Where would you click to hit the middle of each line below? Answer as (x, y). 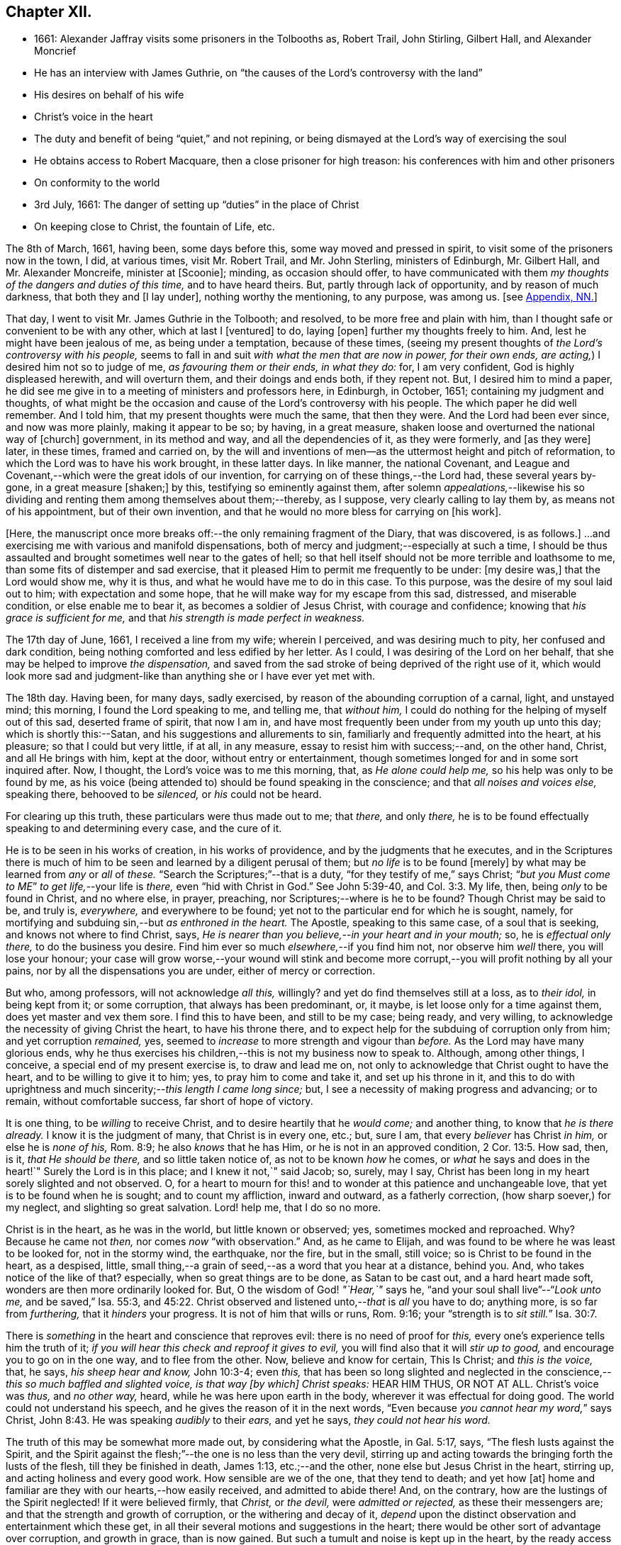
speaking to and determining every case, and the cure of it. (144, 828)
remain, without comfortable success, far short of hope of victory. (160, 1101)
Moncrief (55, 51)
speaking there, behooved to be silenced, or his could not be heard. (164, 794)
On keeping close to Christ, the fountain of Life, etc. (155, 227)
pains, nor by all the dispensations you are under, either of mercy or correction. (191, 971)
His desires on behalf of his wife (109, 95)
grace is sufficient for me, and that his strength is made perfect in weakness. (185, 618)
